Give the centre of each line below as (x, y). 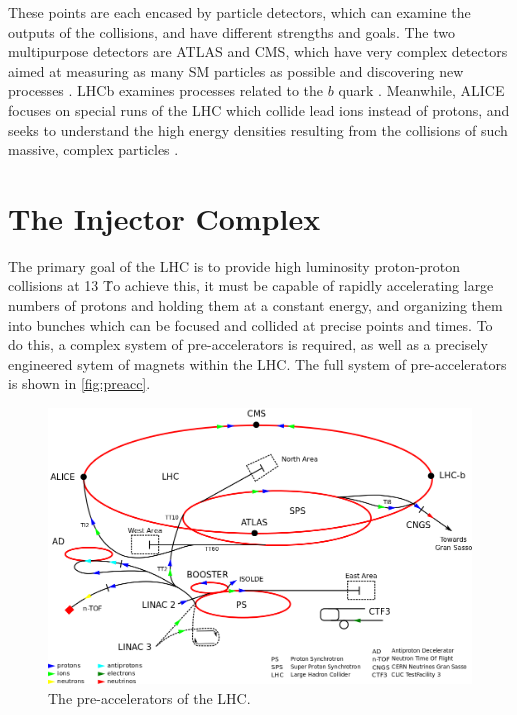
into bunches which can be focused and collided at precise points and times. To (250, 324)
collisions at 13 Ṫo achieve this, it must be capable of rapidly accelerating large (251, 285)
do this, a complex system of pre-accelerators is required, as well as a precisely (248, 344)
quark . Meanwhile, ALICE (421, 90)
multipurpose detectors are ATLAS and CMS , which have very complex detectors (258, 51)
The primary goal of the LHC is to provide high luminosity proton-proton (234, 265)
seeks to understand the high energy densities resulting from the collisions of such (258, 129)
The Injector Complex (164, 217)
